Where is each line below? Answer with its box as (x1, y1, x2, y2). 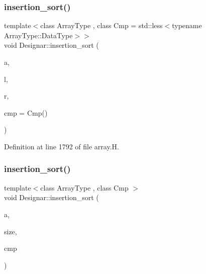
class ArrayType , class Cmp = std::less (40, 20, 163, 31)
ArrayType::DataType (4, 30, 73, 40)
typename (172, 20, 202, 31)
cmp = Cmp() (4, 107, 48, 118)
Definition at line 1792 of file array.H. (4, 141, 119, 151)
